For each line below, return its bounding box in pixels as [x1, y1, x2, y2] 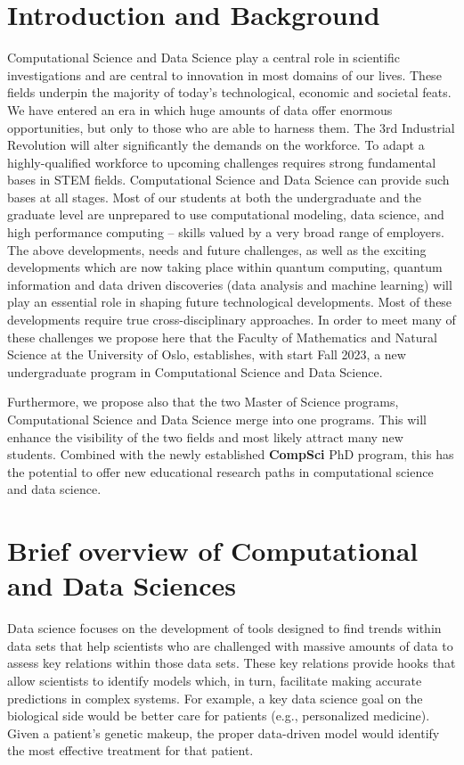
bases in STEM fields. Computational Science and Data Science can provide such [7, 170, 450, 189]
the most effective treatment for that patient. [7, 741, 254, 760]
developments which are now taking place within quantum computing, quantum [7, 258, 443, 276]
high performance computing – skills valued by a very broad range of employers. [7, 223, 444, 242]
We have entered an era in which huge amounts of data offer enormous [7, 100, 393, 119]
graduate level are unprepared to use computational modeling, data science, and [7, 205, 444, 224]
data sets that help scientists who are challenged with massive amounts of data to [7, 636, 453, 654]
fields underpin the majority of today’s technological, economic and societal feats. [7, 83, 452, 102]
